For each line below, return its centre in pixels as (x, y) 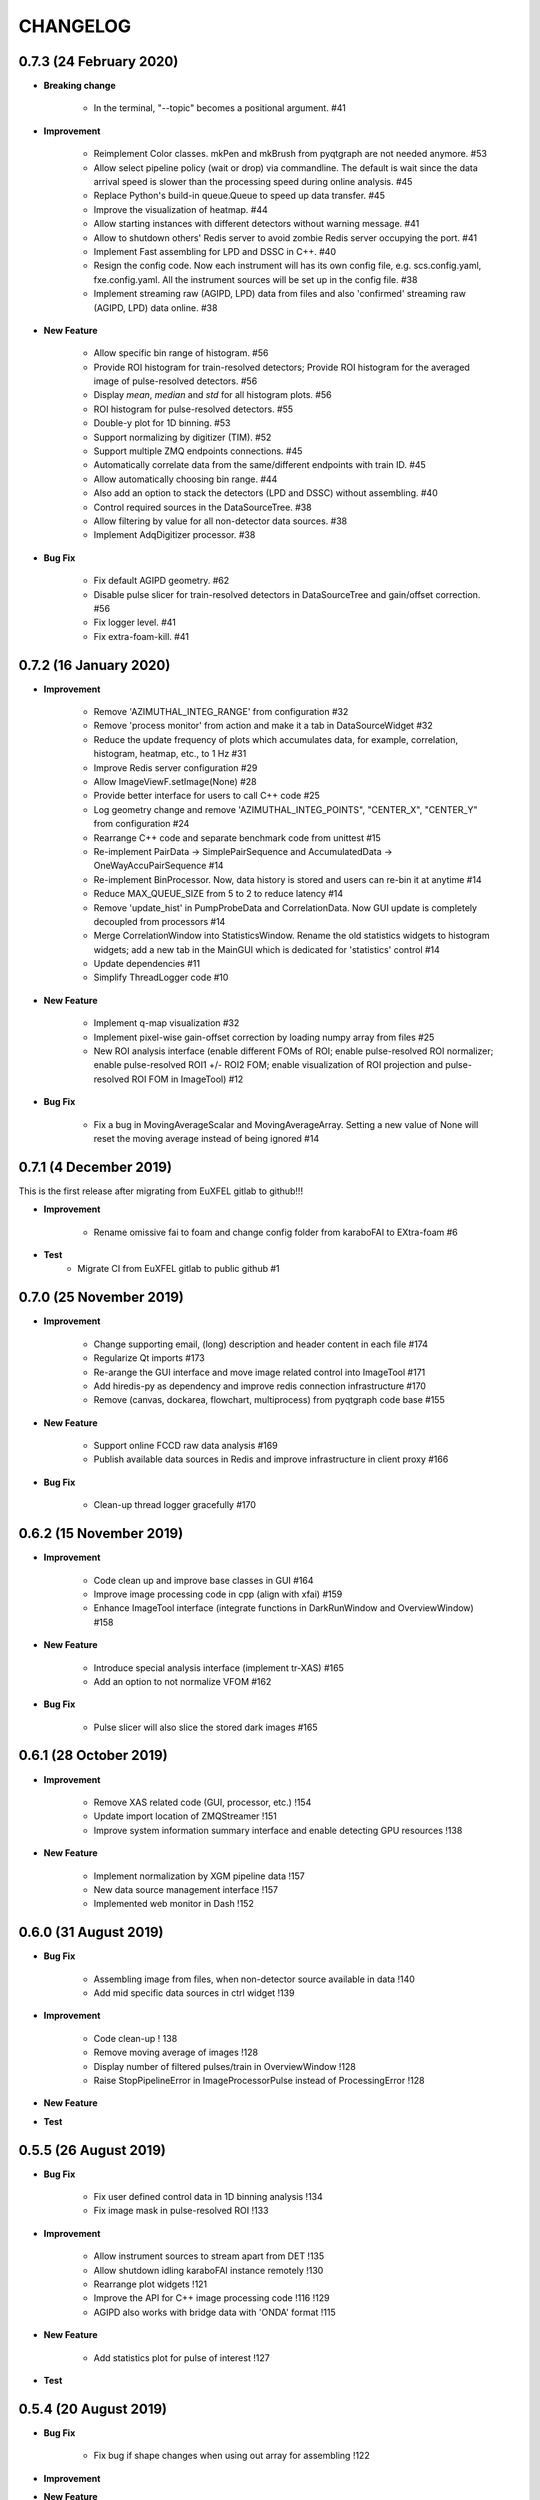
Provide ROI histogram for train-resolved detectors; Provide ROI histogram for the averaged (281, 367)
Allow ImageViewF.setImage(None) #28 (175, 781)
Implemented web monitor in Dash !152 (173, 1904)
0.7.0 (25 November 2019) (101, 1297)
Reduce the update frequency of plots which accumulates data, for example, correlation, (276, 739)
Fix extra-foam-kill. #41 (141, 636)
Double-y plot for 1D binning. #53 (162, 423)
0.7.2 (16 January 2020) (94, 665)
